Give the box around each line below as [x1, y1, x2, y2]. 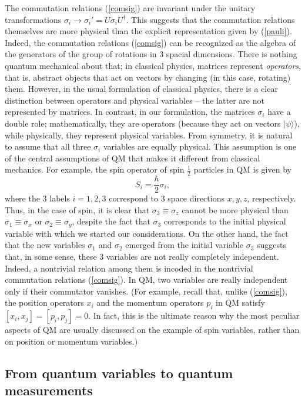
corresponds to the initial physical [163, 215, 286, 227]
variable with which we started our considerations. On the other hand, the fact [5, 227, 289, 239]
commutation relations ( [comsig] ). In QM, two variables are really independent [5, 273, 288, 286]
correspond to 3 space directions [109, 192, 224, 204]
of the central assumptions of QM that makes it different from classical [5, 151, 260, 164]
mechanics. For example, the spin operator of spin [5, 163, 185, 176]
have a [267, 105, 291, 118]
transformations [5, 13, 62, 25]
